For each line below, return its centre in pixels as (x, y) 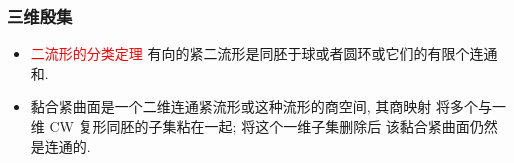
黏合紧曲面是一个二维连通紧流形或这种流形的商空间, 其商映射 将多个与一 (268, 106)
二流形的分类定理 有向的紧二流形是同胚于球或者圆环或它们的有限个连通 (264, 53)
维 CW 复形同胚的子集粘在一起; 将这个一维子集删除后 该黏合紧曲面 (250, 126)
